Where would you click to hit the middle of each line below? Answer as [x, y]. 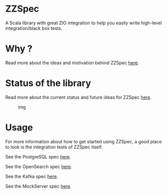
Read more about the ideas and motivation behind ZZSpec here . [72, 63]
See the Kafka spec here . [32, 176]
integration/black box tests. [34, 28]
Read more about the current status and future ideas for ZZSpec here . [78, 97]
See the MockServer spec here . [39, 186]
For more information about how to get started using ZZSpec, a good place [83, 141]
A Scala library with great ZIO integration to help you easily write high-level [83, 23]
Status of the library [48, 83]
